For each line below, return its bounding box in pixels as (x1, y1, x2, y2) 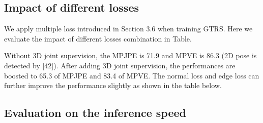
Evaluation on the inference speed (4, 105, 186, 120)
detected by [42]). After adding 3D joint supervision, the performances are (4, 60, 236, 70)
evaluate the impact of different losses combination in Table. (4, 33, 192, 44)
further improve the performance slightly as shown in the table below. (4, 80, 222, 91)
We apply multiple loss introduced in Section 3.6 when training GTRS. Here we (4, 23, 253, 34)
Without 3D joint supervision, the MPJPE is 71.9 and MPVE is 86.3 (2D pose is (4, 50, 257, 61)
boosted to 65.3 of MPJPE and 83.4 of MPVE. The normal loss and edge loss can (4, 70, 259, 80)
